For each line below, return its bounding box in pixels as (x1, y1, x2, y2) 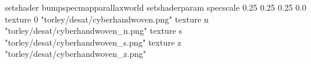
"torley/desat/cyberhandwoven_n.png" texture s (5, 24, 182, 37)
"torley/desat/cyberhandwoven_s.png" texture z (5, 36, 182, 48)
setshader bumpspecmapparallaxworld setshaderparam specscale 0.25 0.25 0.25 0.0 (5, 1, 306, 13)
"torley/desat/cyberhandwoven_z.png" (5, 47, 147, 60)
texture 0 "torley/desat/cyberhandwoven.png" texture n (5, 12, 209, 25)
